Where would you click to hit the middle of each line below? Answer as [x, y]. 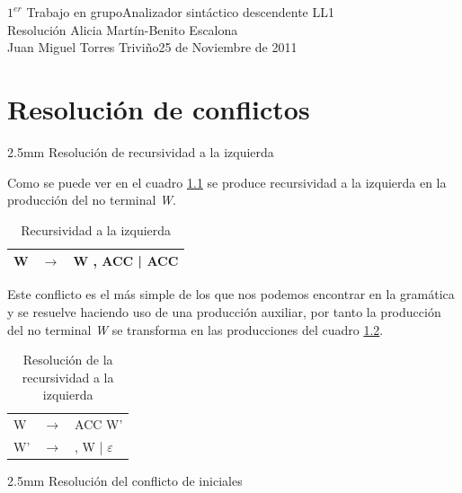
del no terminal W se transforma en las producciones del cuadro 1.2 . [195, 329]
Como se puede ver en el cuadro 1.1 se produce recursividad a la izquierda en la [227, 182]
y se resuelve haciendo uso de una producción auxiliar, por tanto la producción [224, 311]
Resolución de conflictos [159, 108]
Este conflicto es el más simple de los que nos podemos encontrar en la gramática [231, 294]
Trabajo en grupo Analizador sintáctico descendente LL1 [180, 12]
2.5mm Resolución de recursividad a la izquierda [141, 151]
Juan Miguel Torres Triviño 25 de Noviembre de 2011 [152, 47]
